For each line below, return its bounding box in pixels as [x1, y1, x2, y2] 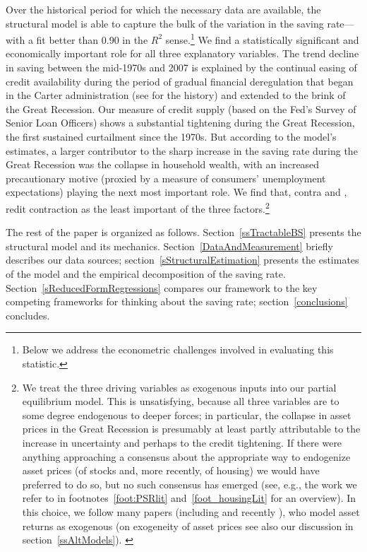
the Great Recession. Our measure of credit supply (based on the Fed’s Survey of [6, 101, 356, 116]
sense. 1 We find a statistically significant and [165, 30, 359, 47]
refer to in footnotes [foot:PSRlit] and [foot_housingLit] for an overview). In [22, 491, 356, 505]
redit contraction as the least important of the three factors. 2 [6, 199, 270, 216]
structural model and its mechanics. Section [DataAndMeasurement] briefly [6, 238, 333, 253]
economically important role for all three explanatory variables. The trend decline [6, 46, 359, 61]
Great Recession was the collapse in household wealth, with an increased [6, 157, 320, 172]
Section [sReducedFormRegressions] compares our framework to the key [6, 280, 318, 295]
